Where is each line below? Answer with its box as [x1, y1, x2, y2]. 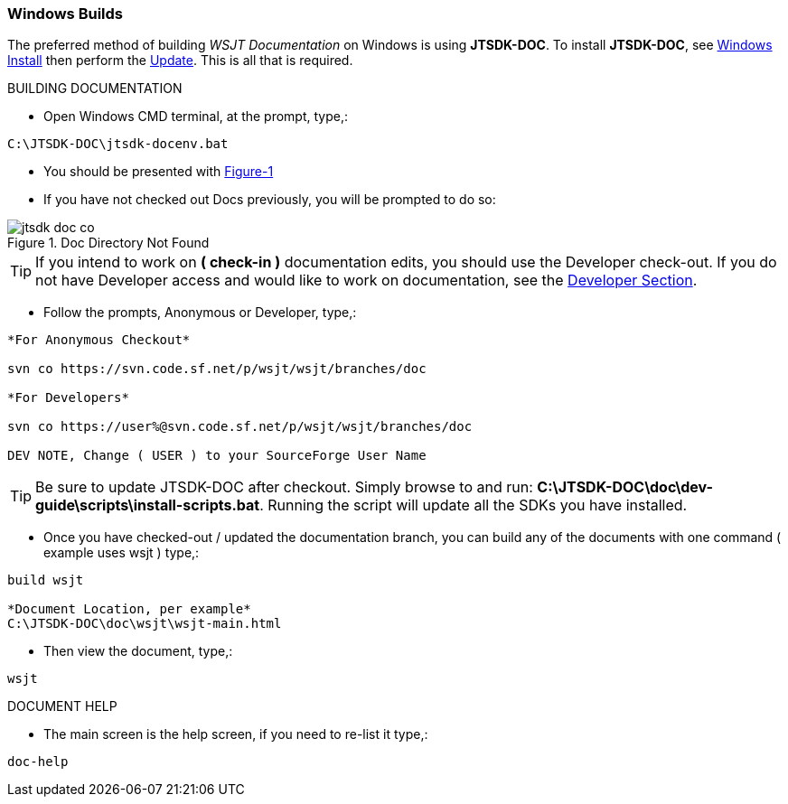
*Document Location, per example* [7, 602, 251, 617]
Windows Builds [7, 5, 124, 23]
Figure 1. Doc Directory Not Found [7, 235, 210, 251]
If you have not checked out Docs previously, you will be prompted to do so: [43, 192, 496, 208]
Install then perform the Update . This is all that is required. [7, 52, 353, 69]
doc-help [7, 754, 69, 770]
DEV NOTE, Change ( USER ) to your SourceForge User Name [7, 448, 427, 463]
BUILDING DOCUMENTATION [7, 80, 183, 97]
